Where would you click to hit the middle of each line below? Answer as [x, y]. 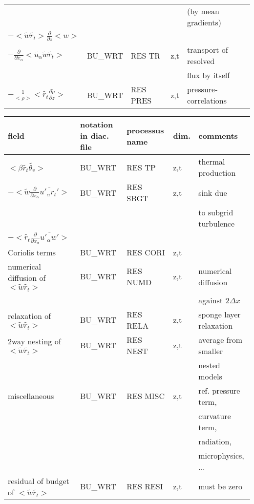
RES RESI [145, 486]
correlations [207, 101]
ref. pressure [219, 390]
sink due [213, 192]
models [210, 376]
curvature [215, 416]
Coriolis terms [32, 252]
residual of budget [39, 481]
